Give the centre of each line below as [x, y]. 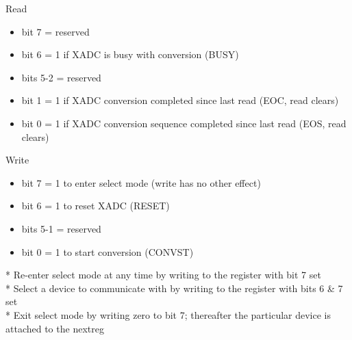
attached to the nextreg [55, 328]
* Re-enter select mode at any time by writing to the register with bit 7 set [163, 275]
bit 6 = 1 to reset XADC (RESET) [96, 206]
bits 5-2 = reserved [61, 77]
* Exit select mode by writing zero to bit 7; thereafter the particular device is [168, 314]
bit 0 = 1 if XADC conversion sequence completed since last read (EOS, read [184, 123]
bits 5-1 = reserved [61, 228]
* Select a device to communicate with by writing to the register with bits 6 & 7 [174, 288]
